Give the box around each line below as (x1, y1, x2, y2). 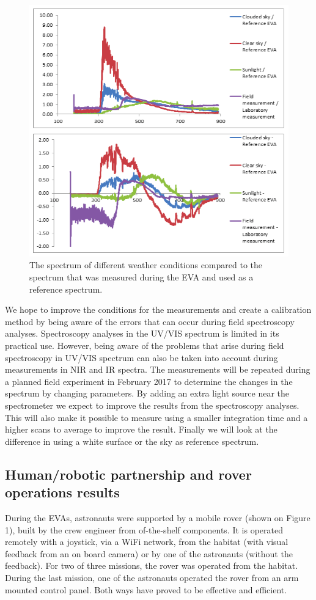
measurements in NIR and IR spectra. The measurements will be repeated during (5, 363, 310, 376)
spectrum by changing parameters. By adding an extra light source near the (5, 387, 289, 400)
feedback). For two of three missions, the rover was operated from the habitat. (5, 559, 298, 572)
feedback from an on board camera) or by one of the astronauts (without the (5, 547, 293, 560)
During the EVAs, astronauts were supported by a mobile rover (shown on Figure (5, 511, 310, 524)
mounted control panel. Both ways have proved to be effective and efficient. (5, 583, 287, 596)
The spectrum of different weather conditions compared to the (29, 258, 263, 271)
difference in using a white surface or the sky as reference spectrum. (5, 434, 259, 447)
